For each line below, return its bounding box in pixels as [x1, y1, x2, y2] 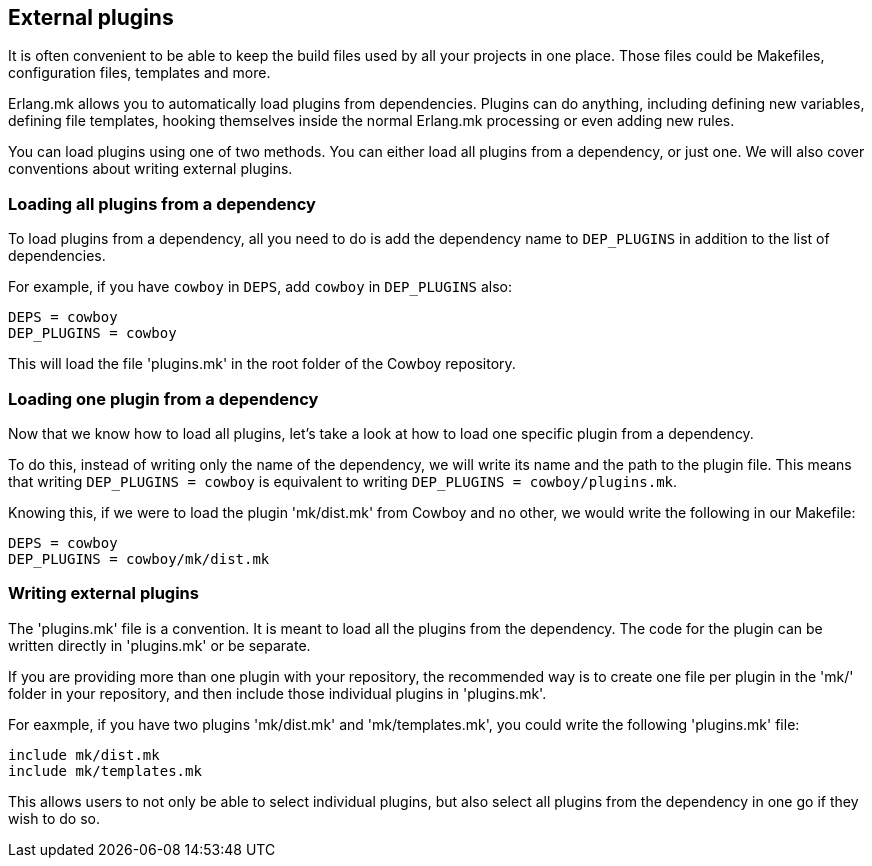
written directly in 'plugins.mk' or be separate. [8, 636, 311, 654]
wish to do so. [8, 809, 100, 827]
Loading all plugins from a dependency [8, 193, 316, 214]
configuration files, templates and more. [8, 64, 271, 82]
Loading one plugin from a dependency [8, 388, 319, 409]
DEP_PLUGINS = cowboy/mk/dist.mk [8, 550, 270, 567]
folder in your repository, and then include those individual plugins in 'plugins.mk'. [8, 684, 547, 702]
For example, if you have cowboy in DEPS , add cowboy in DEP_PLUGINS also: [8, 278, 512, 296]
